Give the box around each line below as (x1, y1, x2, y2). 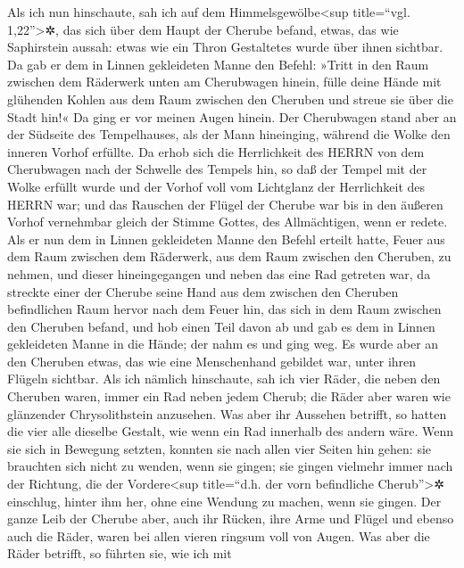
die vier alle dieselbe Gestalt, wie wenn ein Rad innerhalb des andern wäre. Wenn (7, 422, 454, 440)
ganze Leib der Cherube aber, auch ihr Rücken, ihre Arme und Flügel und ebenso (7, 509, 454, 528)
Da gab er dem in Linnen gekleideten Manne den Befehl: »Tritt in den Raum (7, 54, 429, 73)
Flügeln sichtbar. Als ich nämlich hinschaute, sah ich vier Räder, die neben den (7, 369, 441, 388)
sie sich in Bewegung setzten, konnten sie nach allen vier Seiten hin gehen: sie (7, 439, 432, 457)
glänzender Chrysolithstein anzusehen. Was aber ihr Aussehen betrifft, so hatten (7, 404, 447, 423)
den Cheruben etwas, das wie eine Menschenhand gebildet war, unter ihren (7, 351, 417, 370)
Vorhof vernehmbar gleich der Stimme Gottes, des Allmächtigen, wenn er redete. (7, 212, 448, 231)
